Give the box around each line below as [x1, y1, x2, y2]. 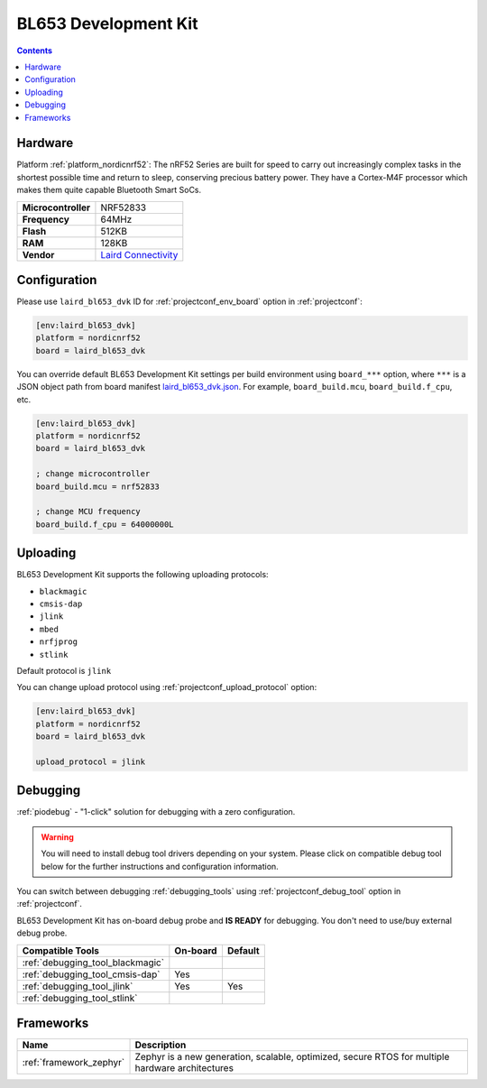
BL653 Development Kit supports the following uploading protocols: [16, 569, 270, 580]
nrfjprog [39, 637, 78, 647]
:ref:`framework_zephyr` [22, 1056, 125, 1069]
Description [134, 1038, 187, 1051]
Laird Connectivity [100, 248, 179, 261]
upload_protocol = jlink [35, 756, 146, 767]
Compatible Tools [22, 944, 99, 956]
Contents [16, 45, 53, 56]
